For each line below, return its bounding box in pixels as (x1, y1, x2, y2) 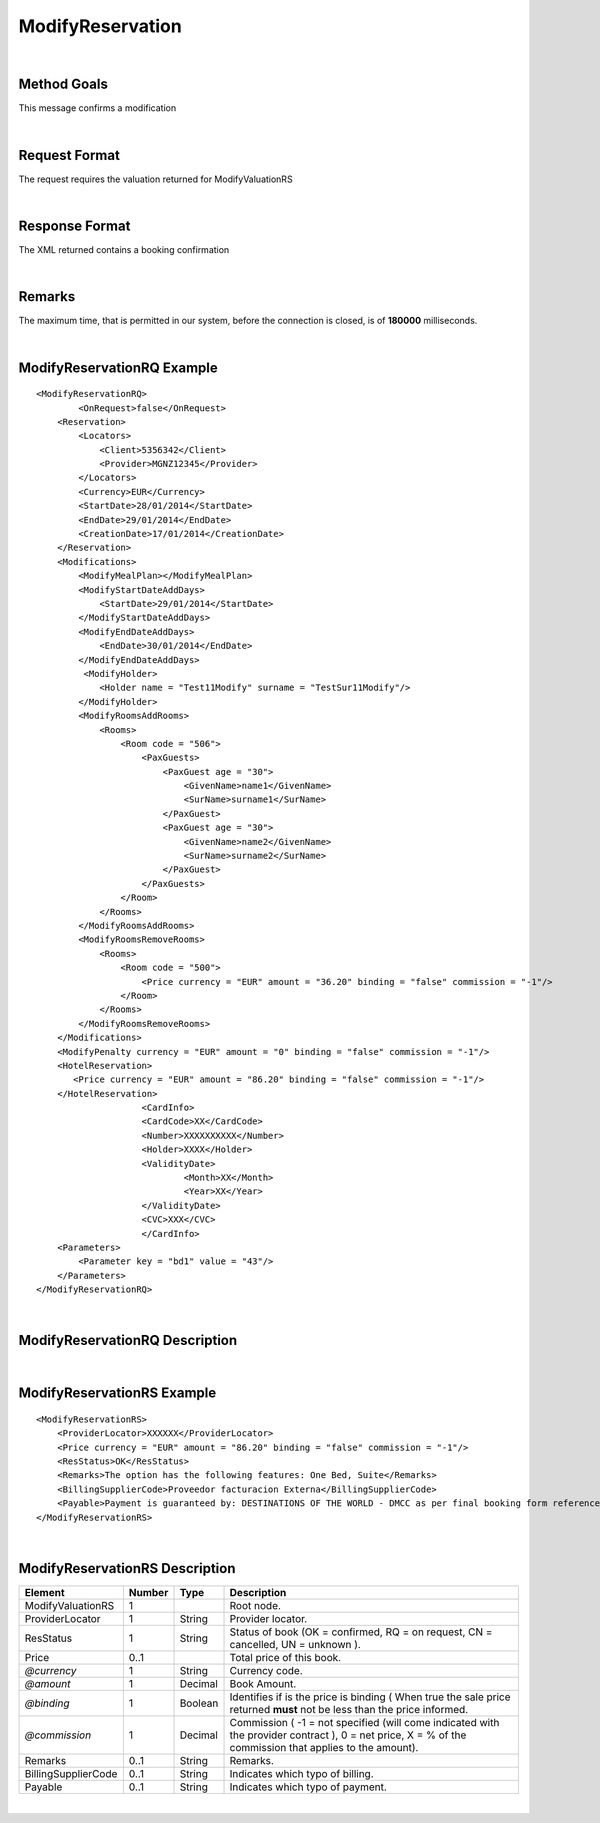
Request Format (18, 146, 120, 164)
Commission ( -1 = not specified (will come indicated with (229, 1715, 500, 1729)
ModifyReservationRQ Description (18, 1332, 238, 1349)
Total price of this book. (229, 1650, 342, 1664)
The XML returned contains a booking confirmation (18, 244, 230, 256)
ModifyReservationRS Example (18, 1385, 217, 1402)
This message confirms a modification (18, 102, 177, 114)
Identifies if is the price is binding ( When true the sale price (229, 1690, 511, 1704)
